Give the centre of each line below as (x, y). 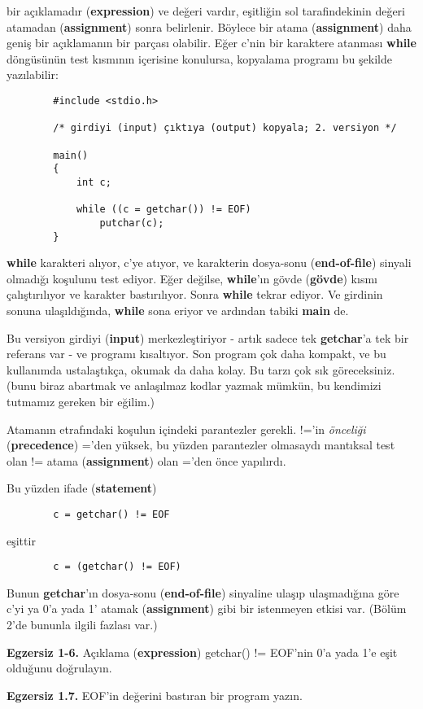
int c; (94, 182)
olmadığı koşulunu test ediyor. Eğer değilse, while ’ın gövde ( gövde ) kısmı (192, 278)
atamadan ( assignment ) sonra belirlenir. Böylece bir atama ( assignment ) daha (209, 26)
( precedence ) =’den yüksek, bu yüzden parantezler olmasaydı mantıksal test (201, 445)
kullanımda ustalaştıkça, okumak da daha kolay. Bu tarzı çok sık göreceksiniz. (201, 369)
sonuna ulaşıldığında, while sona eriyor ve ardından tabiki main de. (178, 310)
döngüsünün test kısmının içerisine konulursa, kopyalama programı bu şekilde (199, 58)
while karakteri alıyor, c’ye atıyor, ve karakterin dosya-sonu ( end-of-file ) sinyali (209, 263)
